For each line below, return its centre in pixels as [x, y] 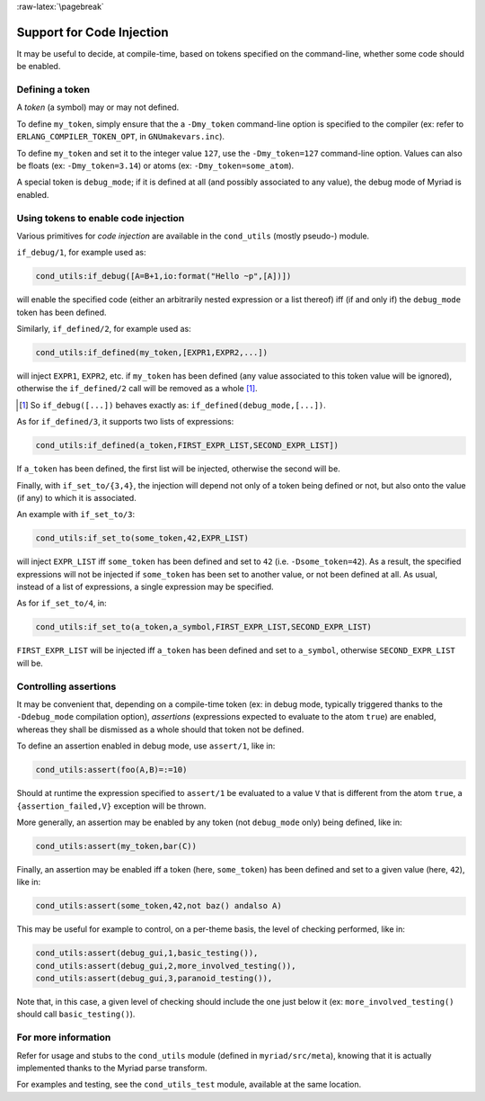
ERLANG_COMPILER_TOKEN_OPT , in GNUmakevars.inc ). [120, 137]
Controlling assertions [66, 686]
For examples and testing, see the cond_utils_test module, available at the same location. [189, 1085]
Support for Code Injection [93, 32]
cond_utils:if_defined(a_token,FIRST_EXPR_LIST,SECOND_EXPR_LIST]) [187, 446]
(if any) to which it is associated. [76, 497]
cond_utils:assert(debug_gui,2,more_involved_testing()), [166, 966]
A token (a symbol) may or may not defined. [98, 107]
